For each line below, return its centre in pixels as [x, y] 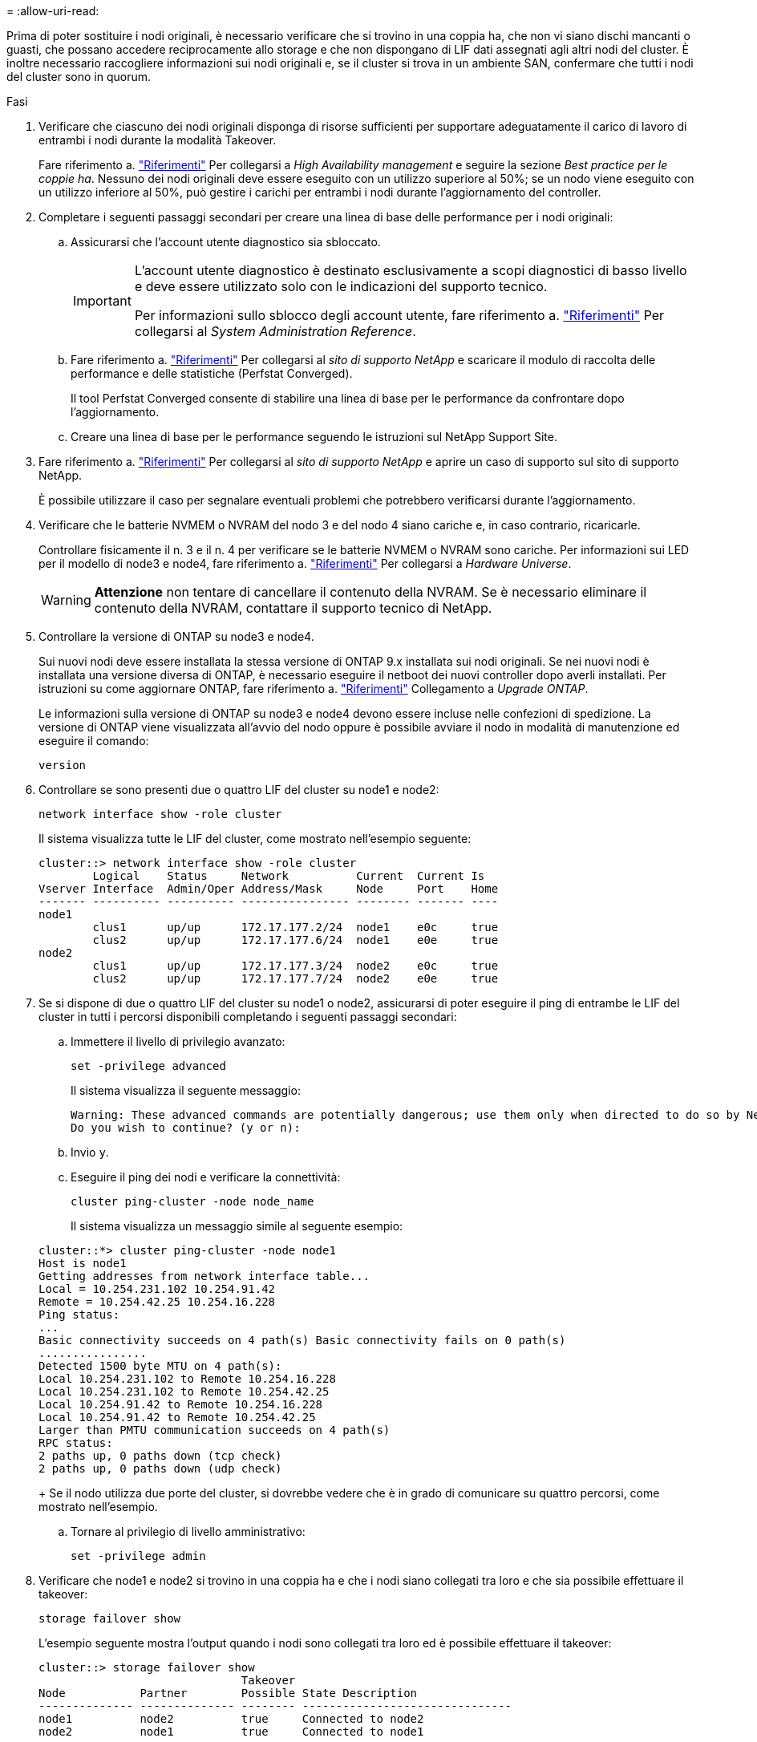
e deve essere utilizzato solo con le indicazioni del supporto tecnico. [341, 286]
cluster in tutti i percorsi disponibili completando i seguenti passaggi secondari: [248, 1017]
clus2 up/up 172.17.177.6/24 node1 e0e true [296, 940]
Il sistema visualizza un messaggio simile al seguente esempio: [237, 1226]
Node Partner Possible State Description [228, 1693]
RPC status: [76, 1443]
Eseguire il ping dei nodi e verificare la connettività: [206, 1177]
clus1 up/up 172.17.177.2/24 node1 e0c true [296, 927]
